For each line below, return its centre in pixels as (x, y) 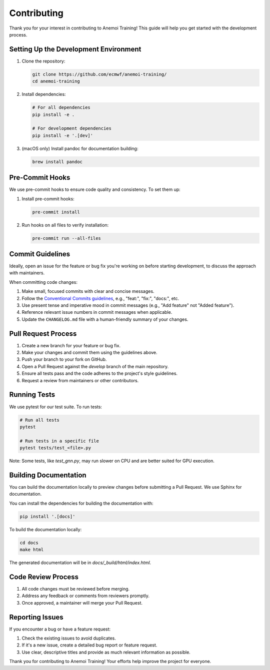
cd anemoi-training (56, 81)
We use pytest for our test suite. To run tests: (56, 407)
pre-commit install (56, 212)
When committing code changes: (43, 282)
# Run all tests (40, 420)
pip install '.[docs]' (47, 516)
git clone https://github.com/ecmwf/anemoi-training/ (99, 74)
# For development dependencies (72, 128)
